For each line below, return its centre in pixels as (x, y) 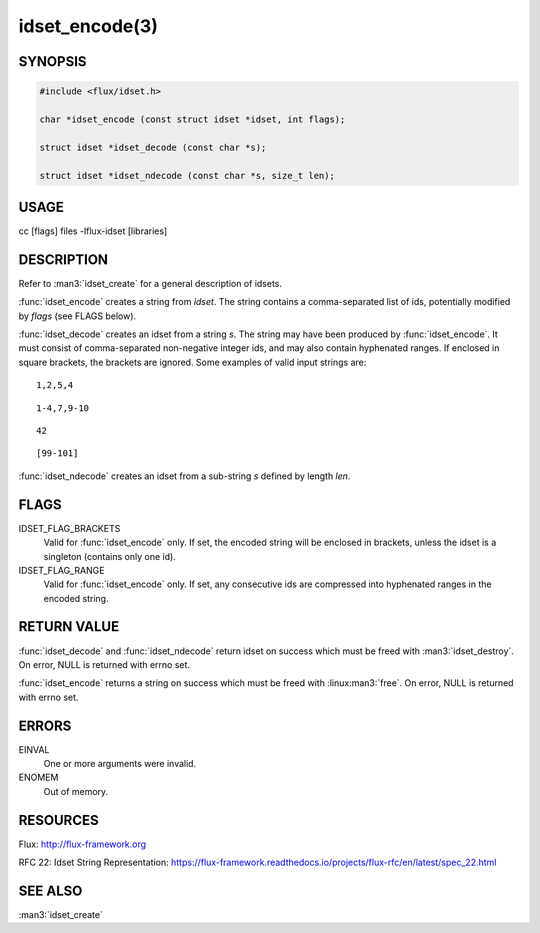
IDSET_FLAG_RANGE (61, 570)
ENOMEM (38, 777)
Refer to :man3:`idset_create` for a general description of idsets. (150, 283)
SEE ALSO (50, 890)
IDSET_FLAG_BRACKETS (69, 528)
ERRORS (45, 725)
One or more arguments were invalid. (120, 764)
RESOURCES (58, 820)
